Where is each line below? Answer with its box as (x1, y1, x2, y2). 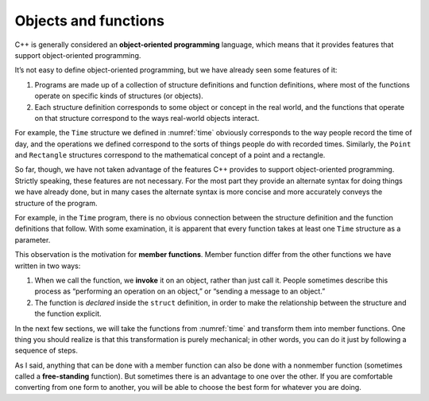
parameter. (14, 235, 51, 244)
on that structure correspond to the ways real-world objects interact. (34, 113, 260, 123)
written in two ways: (14, 261, 81, 271)
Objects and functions (14, 12, 164, 29)
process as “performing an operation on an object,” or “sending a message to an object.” (34, 286, 326, 296)
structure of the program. (14, 198, 99, 208)
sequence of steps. (14, 346, 79, 356)
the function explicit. (34, 309, 102, 318)
